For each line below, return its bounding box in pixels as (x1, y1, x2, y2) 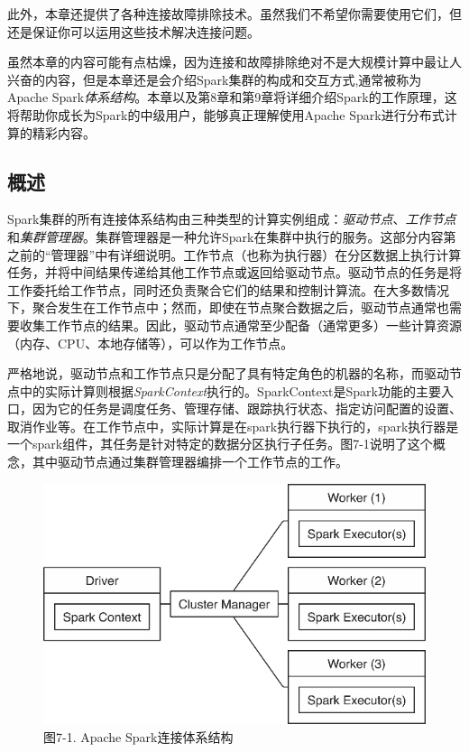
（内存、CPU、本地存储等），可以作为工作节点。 (7, 333, 294, 352)
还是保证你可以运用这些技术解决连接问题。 (7, 22, 260, 41)
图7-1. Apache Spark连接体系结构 (43, 727, 234, 746)
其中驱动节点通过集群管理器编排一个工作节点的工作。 (32, 452, 348, 471)
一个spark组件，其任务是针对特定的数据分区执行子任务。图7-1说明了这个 (7, 434, 433, 453)
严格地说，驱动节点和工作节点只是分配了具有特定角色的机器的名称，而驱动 (7, 364, 449, 383)
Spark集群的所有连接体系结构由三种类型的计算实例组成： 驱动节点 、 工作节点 (7, 209, 456, 228)
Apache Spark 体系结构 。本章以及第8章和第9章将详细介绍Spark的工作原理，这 (7, 88, 457, 107)
